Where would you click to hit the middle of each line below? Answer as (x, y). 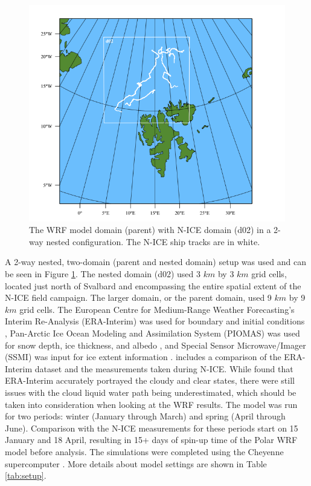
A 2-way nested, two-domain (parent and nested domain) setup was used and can (155, 262)
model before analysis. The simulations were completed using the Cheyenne (144, 451)
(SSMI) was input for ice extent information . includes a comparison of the (143, 357)
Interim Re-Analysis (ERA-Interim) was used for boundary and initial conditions (155, 321)
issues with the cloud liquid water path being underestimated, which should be (151, 392)
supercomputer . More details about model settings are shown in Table (136, 463)
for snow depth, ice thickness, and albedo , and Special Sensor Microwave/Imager (155, 345)
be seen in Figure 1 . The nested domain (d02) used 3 (103, 274)
